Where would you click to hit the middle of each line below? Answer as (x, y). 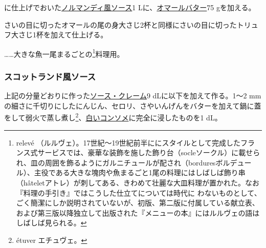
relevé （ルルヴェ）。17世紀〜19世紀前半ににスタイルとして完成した (128, 142)
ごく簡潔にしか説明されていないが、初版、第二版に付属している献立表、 (138, 203)
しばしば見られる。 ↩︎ (51, 223)
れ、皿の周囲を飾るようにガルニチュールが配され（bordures (116, 162)
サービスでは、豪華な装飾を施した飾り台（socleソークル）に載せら (149, 152)
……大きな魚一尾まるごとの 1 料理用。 (64, 53)
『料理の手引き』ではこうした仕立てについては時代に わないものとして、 (139, 192)
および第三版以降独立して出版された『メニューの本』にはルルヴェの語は (138, 212)
